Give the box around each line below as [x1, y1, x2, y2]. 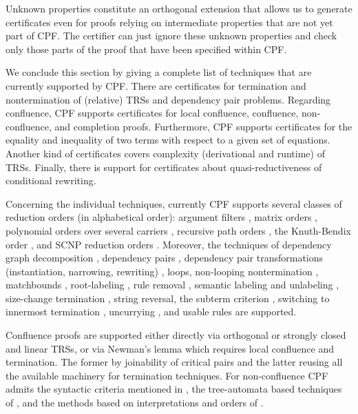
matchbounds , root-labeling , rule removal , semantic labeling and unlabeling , [6, 277, 339, 292]
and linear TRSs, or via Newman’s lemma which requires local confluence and [6, 341, 334, 355]
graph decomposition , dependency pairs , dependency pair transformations [6, 250, 324, 265]
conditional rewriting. [6, 173, 96, 188]
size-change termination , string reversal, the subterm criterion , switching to [6, 290, 330, 305]
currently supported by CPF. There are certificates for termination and [6, 78, 306, 92]
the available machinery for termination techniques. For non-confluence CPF [6, 368, 328, 382]
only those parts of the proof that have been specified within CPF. [6, 41, 287, 56]
